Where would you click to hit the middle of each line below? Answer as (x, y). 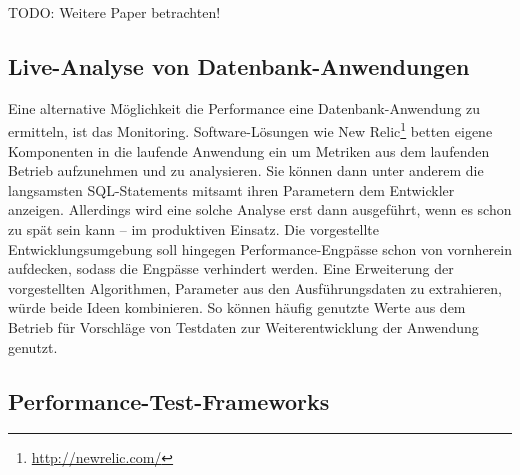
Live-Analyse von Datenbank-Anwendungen (239, 65)
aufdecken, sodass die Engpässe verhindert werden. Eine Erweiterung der (231, 268)
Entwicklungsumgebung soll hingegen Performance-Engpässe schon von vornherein (260, 248)
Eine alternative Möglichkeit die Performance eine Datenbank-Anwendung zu (244, 107)
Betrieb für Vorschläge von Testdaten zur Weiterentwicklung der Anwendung (243, 326)
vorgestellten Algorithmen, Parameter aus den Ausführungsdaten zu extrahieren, (255, 287)
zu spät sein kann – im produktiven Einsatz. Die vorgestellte (193, 229)
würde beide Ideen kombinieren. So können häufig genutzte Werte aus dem (237, 307)
